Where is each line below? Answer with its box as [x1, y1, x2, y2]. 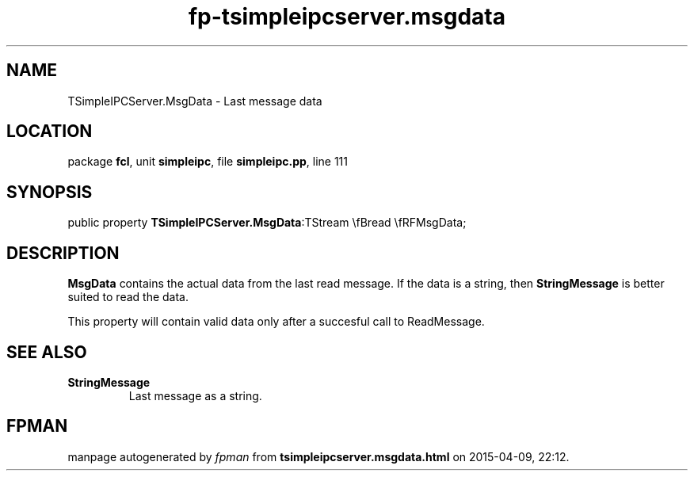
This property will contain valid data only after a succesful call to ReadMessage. [67, 315, 485, 329]
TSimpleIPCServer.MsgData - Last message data [67, 93, 322, 108]
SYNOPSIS [6, 181, 93, 202]
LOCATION [6, 121, 93, 142]
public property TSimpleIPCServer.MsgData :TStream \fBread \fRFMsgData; [67, 216, 467, 230]
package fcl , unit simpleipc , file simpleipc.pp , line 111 [67, 155, 349, 169]
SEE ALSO [6, 342, 87, 362]
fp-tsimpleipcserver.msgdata [188, 3, 506, 30]
